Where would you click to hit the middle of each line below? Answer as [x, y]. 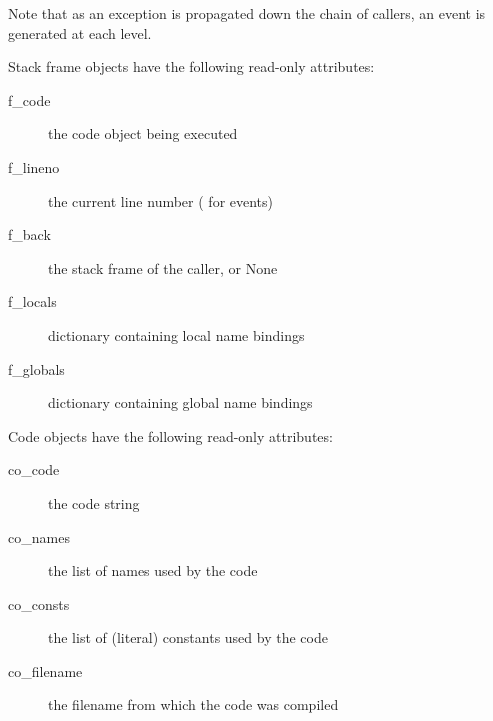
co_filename [45, 670]
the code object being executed [143, 133]
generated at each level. [80, 32]
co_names [39, 536]
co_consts [39, 603]
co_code [34, 469]
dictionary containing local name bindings [176, 334]
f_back [29, 234]
